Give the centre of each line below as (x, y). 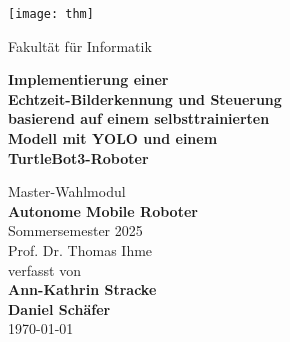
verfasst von (44, 269)
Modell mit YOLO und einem (113, 138)
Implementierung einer (88, 79)
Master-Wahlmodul (67, 191)
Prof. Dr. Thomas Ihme (80, 250)
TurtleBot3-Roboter (78, 157)
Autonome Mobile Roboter (103, 210)
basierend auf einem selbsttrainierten (139, 118)
